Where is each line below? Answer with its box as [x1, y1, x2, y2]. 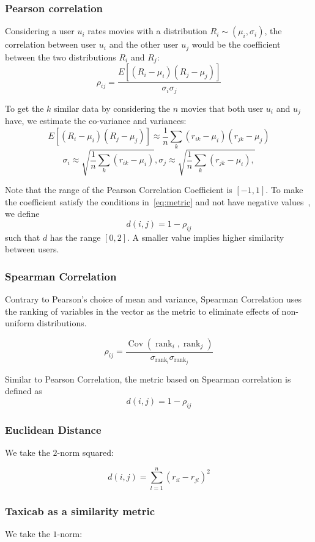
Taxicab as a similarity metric [5, 503, 155, 518]
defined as [5, 384, 42, 397]
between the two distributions [5, 50, 116, 63]
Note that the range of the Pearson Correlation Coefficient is [5, 183, 232, 196]
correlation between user [5, 38, 97, 51]
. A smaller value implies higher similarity [127, 230, 284, 243]
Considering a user [5, 24, 75, 37]
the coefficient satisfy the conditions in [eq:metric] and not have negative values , [5, 195, 311, 208]
